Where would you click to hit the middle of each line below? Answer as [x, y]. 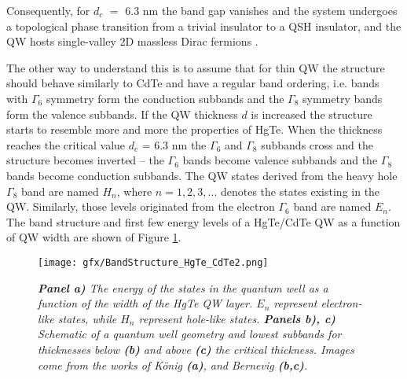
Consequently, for [48, 10]
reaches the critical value [66, 144]
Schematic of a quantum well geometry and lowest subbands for [190, 334]
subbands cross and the [317, 144]
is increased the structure [312, 114]
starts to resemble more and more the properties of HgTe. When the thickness [194, 129]
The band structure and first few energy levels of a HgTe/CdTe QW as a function [203, 221]
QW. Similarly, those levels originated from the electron [141, 206]
